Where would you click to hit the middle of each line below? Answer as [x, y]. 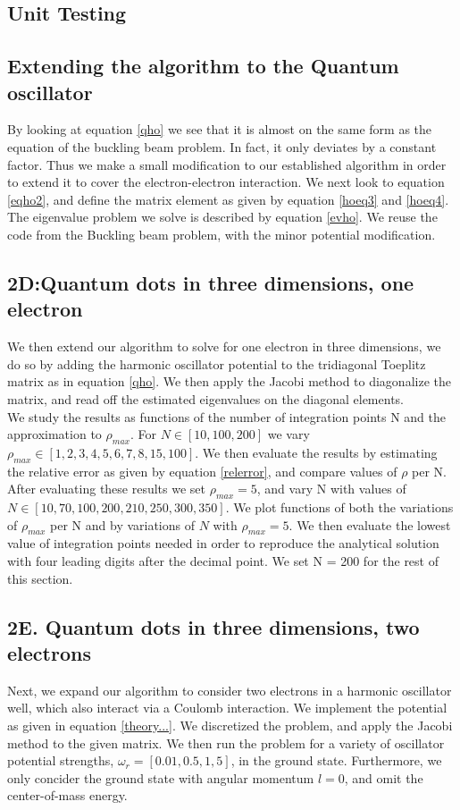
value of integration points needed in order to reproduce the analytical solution [223, 543]
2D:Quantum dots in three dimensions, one [211, 282]
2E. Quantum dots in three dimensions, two [213, 626]
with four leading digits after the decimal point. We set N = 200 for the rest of [223, 561]
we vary [289, 434]
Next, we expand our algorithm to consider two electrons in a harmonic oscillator [230, 690]
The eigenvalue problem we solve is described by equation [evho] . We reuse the [222, 217]
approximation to [54, 434]
